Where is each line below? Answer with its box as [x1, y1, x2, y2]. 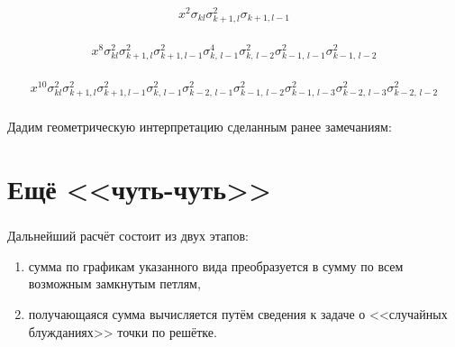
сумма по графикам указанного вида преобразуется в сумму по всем [28, 256, 404, 275]
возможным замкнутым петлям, [28, 274, 201, 293]
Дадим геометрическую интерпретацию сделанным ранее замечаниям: [7, 117, 392, 136]
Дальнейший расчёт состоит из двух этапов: [7, 226, 249, 245]
